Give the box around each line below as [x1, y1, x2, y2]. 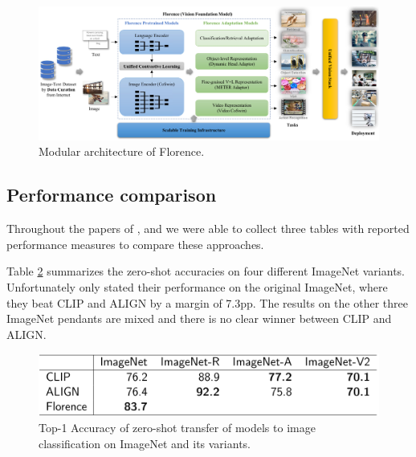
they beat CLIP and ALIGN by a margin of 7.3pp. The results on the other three [6, 294, 408, 311]
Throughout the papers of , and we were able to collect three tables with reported [6, 220, 410, 237]
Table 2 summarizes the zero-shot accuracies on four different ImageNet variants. [6, 263, 405, 280]
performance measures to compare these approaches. [6, 235, 264, 252]
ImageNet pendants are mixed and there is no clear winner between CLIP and [6, 310, 392, 327]
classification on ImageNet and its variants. [39, 435, 251, 451]
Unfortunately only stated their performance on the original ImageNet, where [6, 279, 388, 296]
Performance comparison [6, 182, 217, 207]
